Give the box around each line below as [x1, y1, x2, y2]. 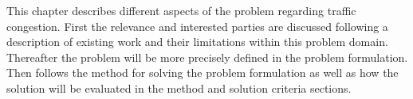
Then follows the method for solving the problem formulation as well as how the [6, 64, 399, 81]
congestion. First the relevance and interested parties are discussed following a [6, 17, 388, 34]
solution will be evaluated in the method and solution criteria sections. [6, 79, 352, 96]
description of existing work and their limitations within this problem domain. [6, 33, 388, 50]
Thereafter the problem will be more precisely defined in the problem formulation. [6, 48, 408, 65]
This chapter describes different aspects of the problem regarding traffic [6, 2, 356, 18]
